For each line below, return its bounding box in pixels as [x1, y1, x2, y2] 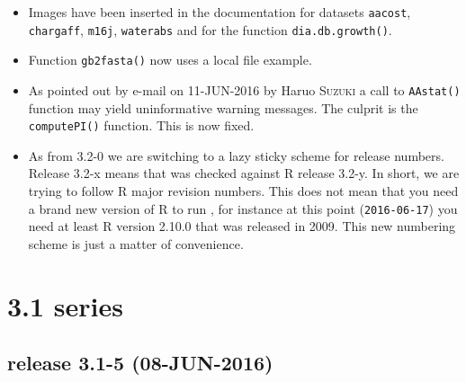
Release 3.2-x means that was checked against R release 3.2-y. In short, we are [28, 164, 460, 182]
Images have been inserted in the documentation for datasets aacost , [28, 3, 411, 21]
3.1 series [7, 287, 123, 324]
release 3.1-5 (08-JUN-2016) [7, 349, 273, 377]
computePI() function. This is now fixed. [28, 116, 255, 135]
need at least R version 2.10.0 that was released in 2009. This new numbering [28, 217, 456, 235]
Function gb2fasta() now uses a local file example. [28, 50, 312, 69]
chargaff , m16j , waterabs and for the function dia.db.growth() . [28, 20, 392, 39]
